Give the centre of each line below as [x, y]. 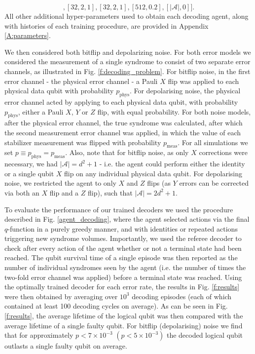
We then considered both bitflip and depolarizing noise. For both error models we [128, 52]
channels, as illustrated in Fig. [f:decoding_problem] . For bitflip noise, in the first [127, 71]
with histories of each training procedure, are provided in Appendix [107, 25]
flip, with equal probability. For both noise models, [174, 111]
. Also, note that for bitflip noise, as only [127, 152]
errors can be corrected [214, 183]
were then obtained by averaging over [61, 296]
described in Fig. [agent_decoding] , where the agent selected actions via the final [127, 219]
